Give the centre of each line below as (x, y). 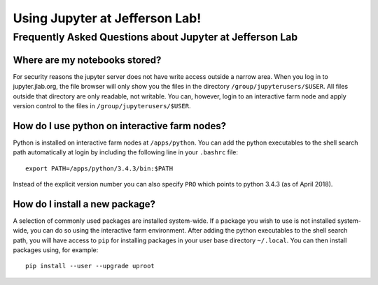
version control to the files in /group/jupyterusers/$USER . (102, 105)
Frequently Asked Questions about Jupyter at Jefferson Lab (155, 37)
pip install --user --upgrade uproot (90, 266)
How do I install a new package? (84, 204)
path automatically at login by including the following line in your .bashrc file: (125, 152)
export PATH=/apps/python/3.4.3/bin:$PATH (99, 168)
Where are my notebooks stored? (87, 60)
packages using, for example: (56, 250)
